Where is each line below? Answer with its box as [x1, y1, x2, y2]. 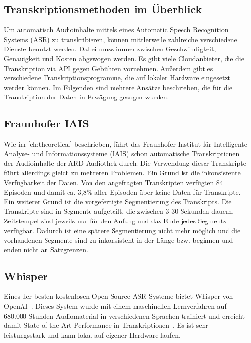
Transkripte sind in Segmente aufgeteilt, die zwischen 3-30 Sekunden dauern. [4, 206, 234, 216]
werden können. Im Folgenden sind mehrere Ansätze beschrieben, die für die [4, 82, 232, 92]
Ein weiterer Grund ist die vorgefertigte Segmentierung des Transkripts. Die [4, 196, 232, 206]
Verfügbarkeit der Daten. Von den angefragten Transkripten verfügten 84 [4, 177, 223, 187]
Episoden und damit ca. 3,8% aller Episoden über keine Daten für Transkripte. [4, 187, 241, 197]
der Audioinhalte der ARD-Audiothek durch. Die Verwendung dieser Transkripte [4, 158, 246, 168]
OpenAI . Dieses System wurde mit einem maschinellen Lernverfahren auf [4, 301, 227, 311]
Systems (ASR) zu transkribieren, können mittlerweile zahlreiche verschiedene [4, 34, 237, 44]
